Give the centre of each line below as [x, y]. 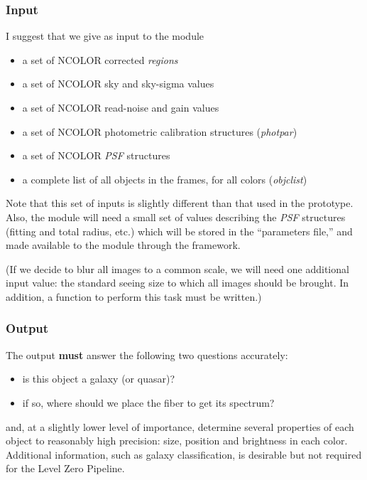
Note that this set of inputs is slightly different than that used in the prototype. [180, 203]
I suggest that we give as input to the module [105, 36]
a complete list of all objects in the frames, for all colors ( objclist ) [165, 179]
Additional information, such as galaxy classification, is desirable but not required [184, 454]
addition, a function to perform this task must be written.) [134, 296]
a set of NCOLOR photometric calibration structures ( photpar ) [160, 131]
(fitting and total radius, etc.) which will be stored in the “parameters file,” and [179, 231]
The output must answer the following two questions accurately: [147, 354]
